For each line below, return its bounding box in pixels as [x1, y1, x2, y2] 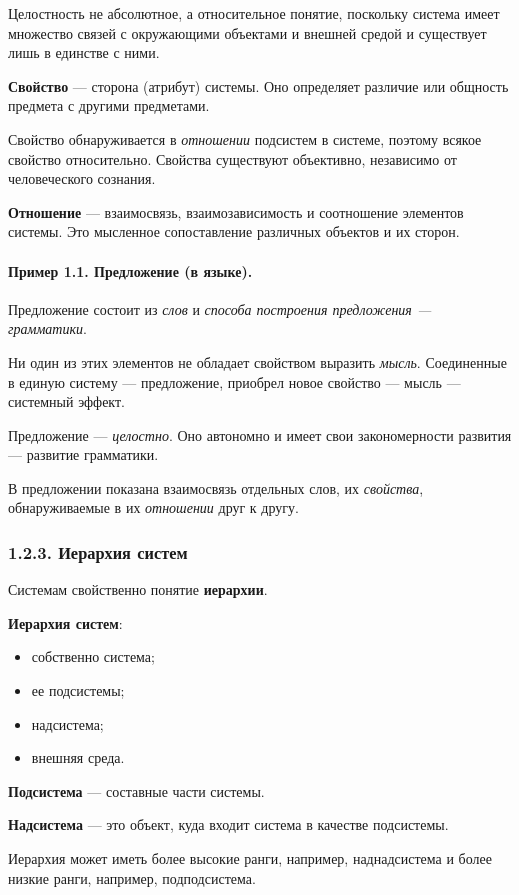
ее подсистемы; [31, 680, 125, 701]
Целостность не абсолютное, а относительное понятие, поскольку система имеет [8, 3, 500, 23]
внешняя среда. [31, 747, 125, 768]
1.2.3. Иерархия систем [8, 540, 188, 564]
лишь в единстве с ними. [8, 42, 160, 63]
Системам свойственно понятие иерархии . [8, 579, 268, 600]
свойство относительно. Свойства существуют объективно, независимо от [8, 148, 457, 169]
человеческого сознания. [8, 168, 156, 189]
